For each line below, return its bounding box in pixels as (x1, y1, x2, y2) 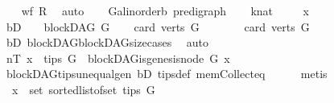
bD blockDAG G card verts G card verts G (6, 18, 310, 35)
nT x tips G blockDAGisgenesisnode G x (6, 49, 230, 66)
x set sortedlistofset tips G (11, 80, 155, 97)
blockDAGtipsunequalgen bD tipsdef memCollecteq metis (6, 65, 328, 82)
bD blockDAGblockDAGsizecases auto (6, 34, 209, 51)
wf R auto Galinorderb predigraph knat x (21, 2, 309, 19)
